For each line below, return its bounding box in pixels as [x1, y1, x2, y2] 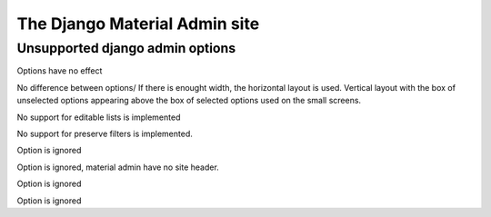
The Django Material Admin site [16, 14, 260, 34]
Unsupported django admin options [16, 40, 236, 56]
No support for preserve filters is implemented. [16, 128, 193, 139]
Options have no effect [16, 65, 103, 76]
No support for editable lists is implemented [16, 112, 181, 123]
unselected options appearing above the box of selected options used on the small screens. [16, 95, 362, 106]
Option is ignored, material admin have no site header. [16, 162, 220, 173]
